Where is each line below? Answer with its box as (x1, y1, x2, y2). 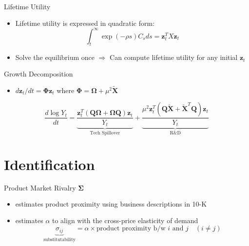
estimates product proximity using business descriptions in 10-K (15, 199, 207, 209)
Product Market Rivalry (4, 182, 76, 192)
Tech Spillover (90, 130, 120, 135)
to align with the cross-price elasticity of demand (52, 215, 198, 225)
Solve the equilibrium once (15, 52, 95, 62)
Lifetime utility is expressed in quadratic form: (15, 18, 155, 28)
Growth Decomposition (4, 69, 73, 79)
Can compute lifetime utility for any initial (110, 52, 238, 62)
